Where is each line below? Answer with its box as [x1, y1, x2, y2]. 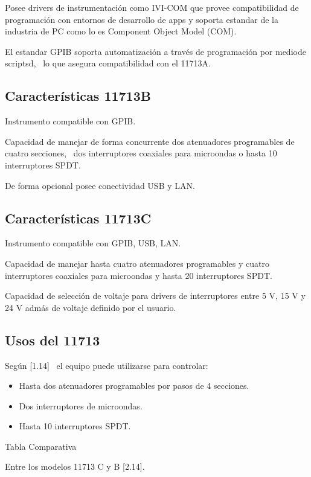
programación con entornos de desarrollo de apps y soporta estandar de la [5, 13, 278, 25]
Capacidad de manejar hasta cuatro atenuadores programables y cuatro [5, 257, 269, 269]
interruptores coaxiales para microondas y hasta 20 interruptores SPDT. [5, 269, 272, 281]
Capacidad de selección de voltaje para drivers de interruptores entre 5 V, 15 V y [5, 289, 306, 302]
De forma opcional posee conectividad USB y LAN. [5, 179, 195, 191]
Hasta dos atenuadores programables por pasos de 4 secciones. [19, 379, 249, 392]
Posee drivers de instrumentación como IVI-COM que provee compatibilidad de [5, 1, 299, 13]
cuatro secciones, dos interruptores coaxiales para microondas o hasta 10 [5, 147, 277, 159]
